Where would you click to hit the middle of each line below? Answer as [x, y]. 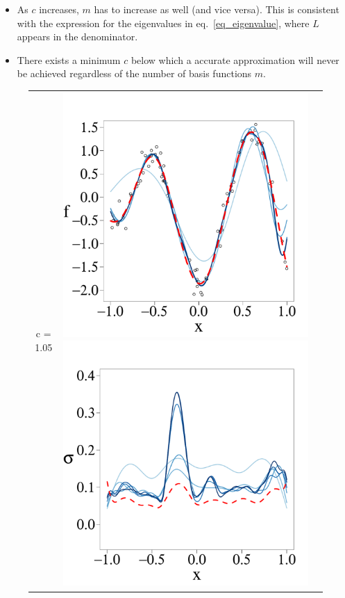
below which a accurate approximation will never [235, 59]
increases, [59, 9]
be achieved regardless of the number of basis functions [134, 73]
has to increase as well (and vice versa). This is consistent [217, 9]
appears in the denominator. [77, 37]
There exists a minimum [69, 59]
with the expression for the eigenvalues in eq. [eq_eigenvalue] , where [163, 23]
